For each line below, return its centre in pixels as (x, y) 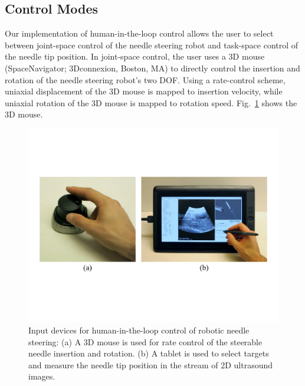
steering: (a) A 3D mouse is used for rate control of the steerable (145, 341)
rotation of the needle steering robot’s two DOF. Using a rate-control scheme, (145, 79)
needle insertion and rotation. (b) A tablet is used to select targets (149, 353)
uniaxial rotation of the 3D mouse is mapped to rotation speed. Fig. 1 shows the (151, 102)
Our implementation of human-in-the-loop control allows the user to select (139, 33)
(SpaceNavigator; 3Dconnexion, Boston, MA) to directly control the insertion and (152, 68)
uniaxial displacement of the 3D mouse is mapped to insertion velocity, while (144, 91)
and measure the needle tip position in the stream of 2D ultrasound (151, 364)
